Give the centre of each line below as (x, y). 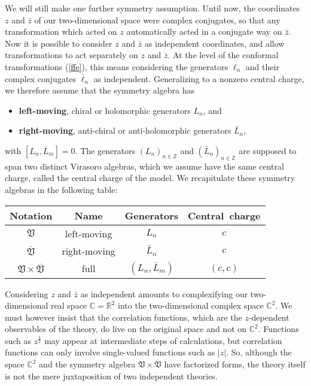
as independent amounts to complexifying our (164, 293)
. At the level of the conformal (223, 55)
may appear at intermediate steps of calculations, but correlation (163, 340)
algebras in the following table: (61, 189)
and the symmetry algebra (87, 364)
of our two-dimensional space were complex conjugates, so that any (157, 19)
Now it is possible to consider (59, 43)
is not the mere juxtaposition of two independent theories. (111, 376)
